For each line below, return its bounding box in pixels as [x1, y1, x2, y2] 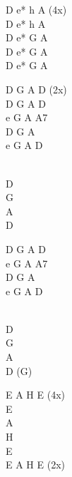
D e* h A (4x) [6, 2, 67, 16]
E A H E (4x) [6, 387, 65, 402]
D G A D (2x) [6, 81, 67, 96]
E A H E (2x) [6, 457, 65, 472]
